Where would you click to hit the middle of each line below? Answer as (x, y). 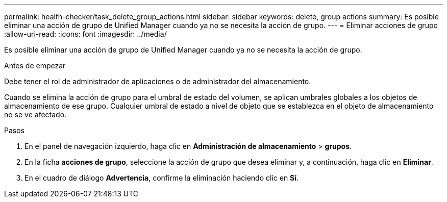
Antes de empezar (35, 66)
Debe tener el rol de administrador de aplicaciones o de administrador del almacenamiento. (158, 81)
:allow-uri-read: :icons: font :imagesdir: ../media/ (85, 34)
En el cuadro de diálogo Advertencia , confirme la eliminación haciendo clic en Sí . (162, 178)
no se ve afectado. (35, 115)
